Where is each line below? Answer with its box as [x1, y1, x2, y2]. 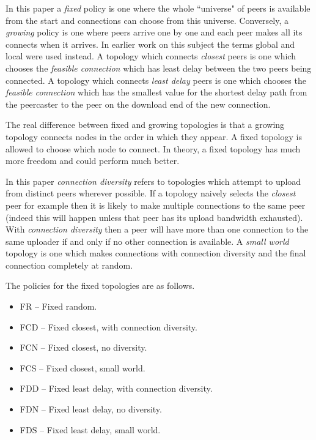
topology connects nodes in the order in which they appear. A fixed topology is [6, 130, 302, 143]
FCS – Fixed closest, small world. [20, 361, 145, 374]
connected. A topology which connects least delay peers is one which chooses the [6, 73, 306, 86]
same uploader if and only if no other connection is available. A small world [6, 234, 289, 247]
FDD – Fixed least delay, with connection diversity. [20, 382, 213, 395]
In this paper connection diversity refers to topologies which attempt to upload [6, 174, 301, 187]
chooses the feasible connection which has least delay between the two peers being [6, 61, 312, 74]
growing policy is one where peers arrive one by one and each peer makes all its [6, 26, 303, 39]
